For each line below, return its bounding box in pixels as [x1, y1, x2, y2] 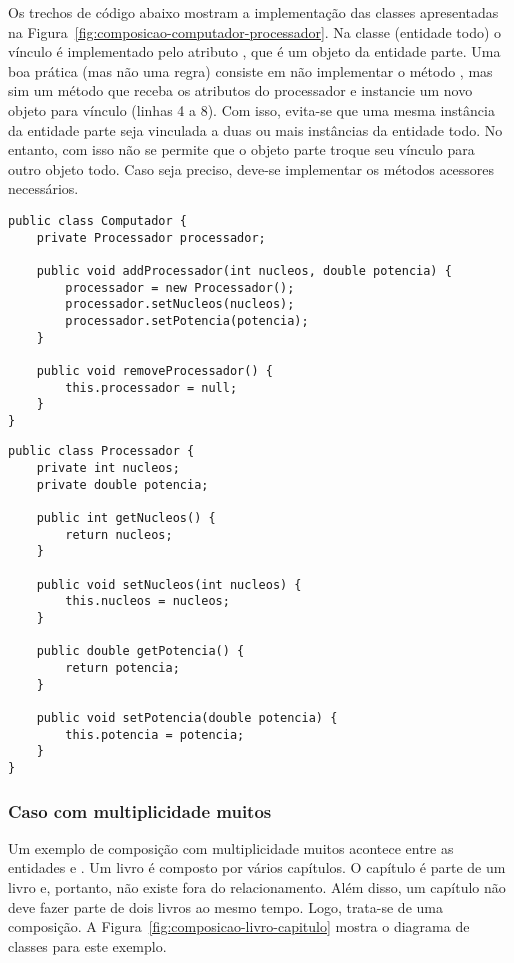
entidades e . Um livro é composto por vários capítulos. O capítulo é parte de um [8, 857, 506, 878]
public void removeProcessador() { [36, 363, 273, 378]
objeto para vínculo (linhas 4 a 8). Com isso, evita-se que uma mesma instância [8, 99, 495, 120]
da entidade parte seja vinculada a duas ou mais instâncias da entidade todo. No [8, 119, 503, 140]
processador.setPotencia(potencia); [65, 313, 309, 328]
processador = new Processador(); [65, 280, 295, 295]
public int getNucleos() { [36, 511, 216, 526]
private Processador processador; [36, 230, 266, 245]
